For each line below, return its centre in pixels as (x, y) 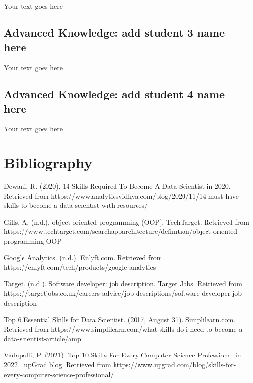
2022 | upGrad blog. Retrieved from (57, 364)
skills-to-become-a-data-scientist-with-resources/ (76, 205)
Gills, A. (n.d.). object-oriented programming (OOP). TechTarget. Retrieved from (126, 221)
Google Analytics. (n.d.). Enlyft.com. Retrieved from (83, 257)
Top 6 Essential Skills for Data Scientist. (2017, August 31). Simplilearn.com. (120, 319)
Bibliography (48, 163)
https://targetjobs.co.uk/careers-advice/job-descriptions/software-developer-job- (124, 293)
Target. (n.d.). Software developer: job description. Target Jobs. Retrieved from (123, 283)
